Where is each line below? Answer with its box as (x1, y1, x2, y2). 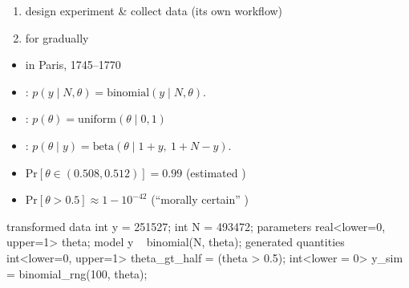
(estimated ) (185, 164, 246, 181)
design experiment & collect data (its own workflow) (25, 2, 283, 18)
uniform (78, 114, 117, 126)
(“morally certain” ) (151, 191, 249, 208)
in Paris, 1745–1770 (25, 56, 121, 73)
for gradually (25, 29, 89, 46)
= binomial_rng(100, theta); (6, 265, 148, 282)
